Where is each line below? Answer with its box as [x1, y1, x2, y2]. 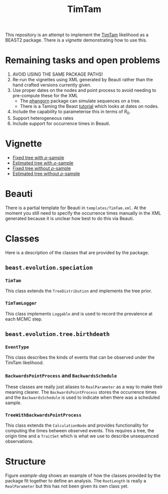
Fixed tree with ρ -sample [12, 154, 64, 160]
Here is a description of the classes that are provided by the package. [5, 249, 149, 255]
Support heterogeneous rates [12, 115, 74, 121]
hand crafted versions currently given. [12, 82, 92, 88]
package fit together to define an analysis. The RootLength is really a [5, 477, 146, 483]
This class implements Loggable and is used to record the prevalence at [5, 310, 153, 316]
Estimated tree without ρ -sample [12, 171, 80, 177]
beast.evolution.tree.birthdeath [5, 331, 110, 338]
